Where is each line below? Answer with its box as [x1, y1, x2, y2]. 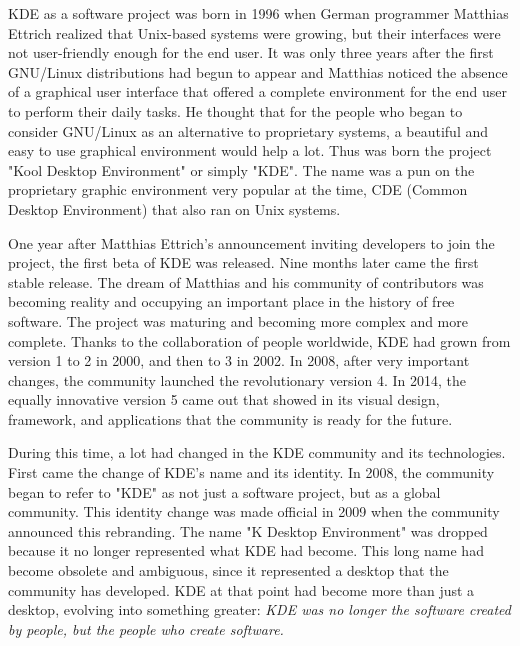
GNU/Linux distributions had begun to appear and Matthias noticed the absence [8, 61, 508, 82]
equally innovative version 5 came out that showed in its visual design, [8, 389, 440, 410]
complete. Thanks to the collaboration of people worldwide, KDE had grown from [8, 330, 511, 351]
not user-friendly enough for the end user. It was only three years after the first [8, 42, 494, 63]
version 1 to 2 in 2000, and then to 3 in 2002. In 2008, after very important [8, 350, 470, 371]
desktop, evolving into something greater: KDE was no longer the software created [8, 599, 511, 620]
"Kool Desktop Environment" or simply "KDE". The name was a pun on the [8, 159, 475, 180]
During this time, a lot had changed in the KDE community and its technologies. [8, 442, 506, 463]
